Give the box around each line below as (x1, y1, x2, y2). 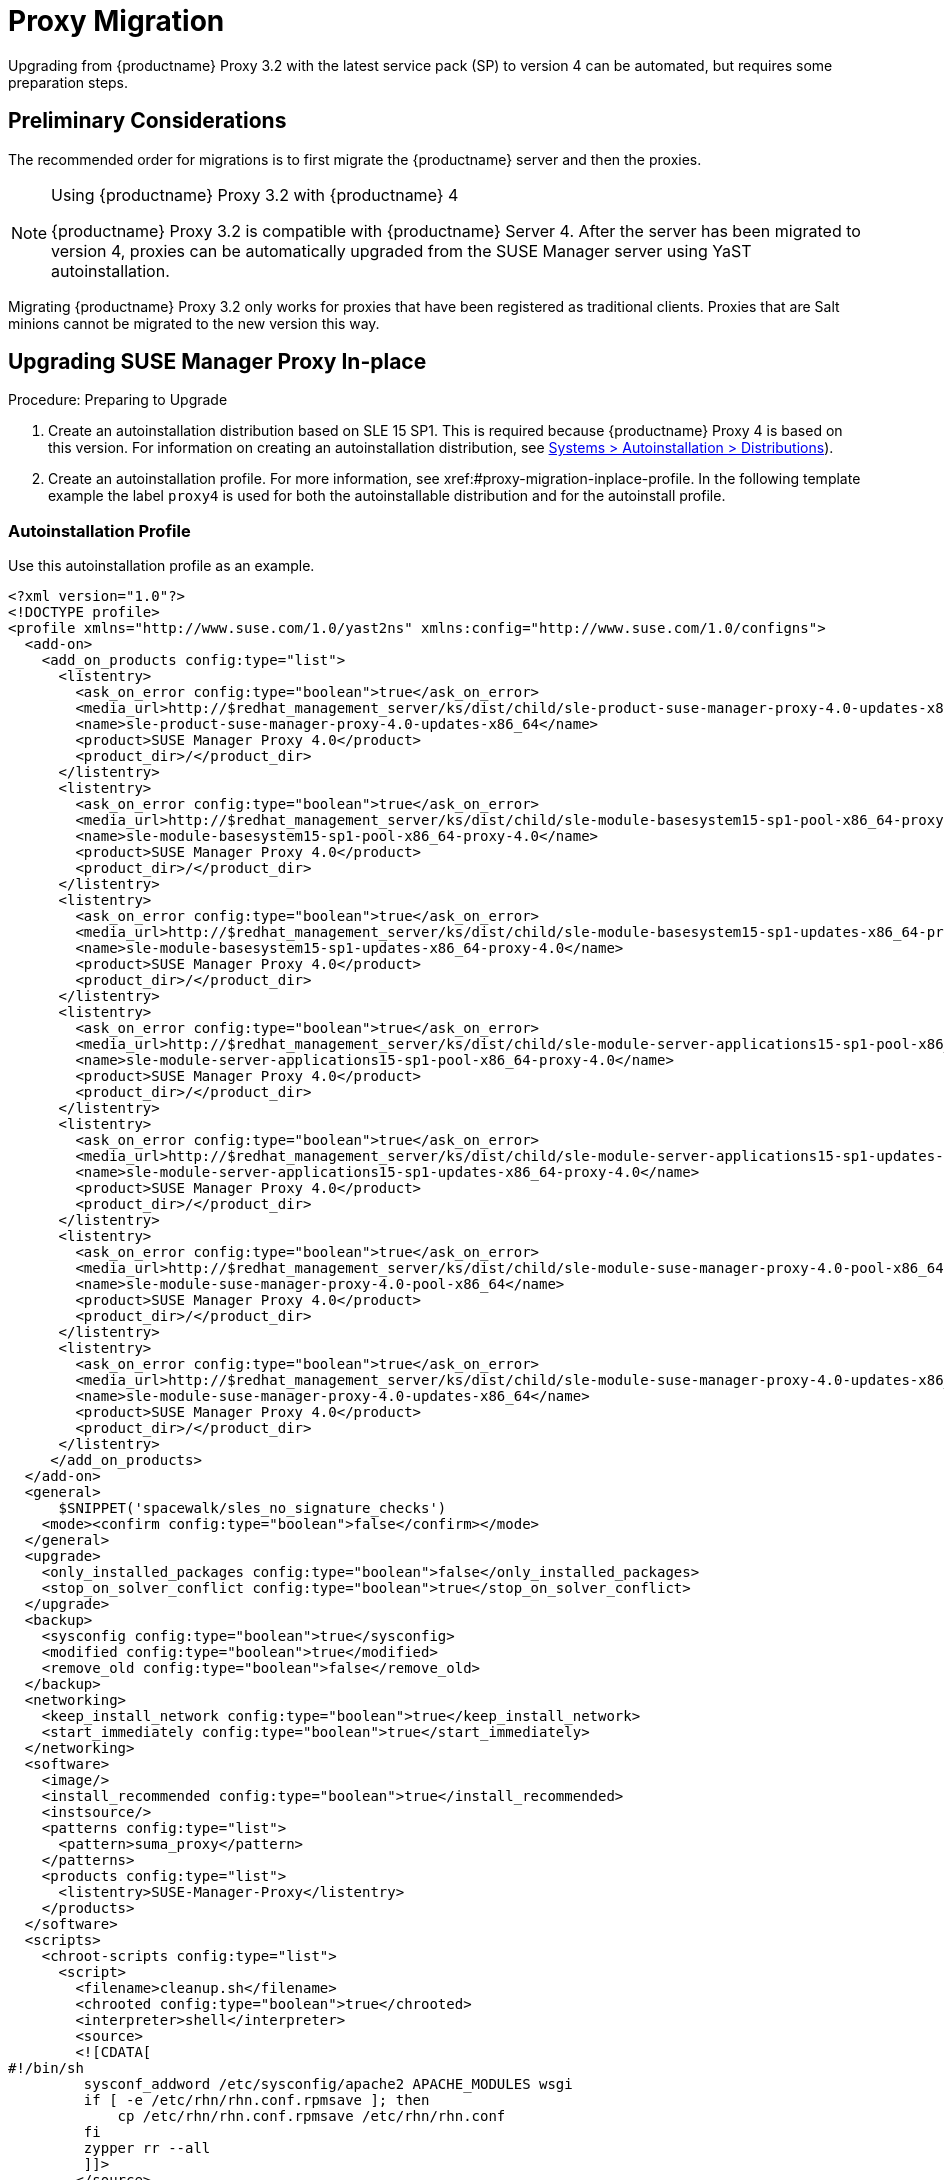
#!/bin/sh (8, 2060, 84, 2077)
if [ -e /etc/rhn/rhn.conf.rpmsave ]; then (83, 2092, 430, 2109)
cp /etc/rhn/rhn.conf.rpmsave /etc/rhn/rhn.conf (117, 2108, 506, 2125)
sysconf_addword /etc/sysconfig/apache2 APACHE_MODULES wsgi (83, 2076, 573, 2093)
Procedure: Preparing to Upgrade (8, 391, 228, 409)
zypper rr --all (83, 2140, 211, 2157)
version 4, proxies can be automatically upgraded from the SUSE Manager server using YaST (51, 240, 752, 261)
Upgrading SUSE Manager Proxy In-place (8, 349, 427, 375)
